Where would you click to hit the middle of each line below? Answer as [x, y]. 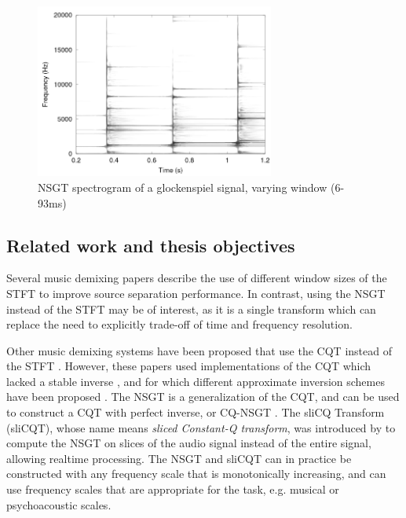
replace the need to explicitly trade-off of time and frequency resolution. [179, 324]
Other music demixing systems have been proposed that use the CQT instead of [199, 350]
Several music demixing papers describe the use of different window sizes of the [197, 278]
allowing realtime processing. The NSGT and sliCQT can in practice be [179, 458]
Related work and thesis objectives [151, 245]
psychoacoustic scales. [59, 504]
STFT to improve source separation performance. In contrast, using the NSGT [196, 293]
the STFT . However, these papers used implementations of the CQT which [189, 366]
